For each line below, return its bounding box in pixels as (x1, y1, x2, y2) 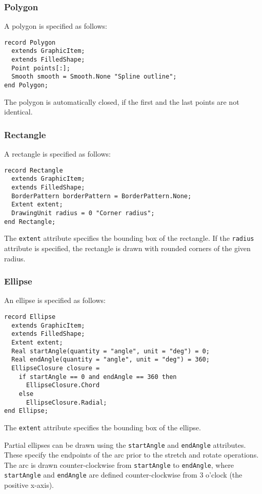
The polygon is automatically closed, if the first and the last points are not (4, 96, 239, 107)
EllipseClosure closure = (11, 364, 100, 372)
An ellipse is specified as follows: (4, 295, 106, 306)
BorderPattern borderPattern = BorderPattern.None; (11, 192, 192, 200)
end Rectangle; (4, 218, 56, 225)
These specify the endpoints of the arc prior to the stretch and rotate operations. (4, 449, 259, 460)
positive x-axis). (4, 480, 54, 490)
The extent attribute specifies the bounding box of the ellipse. (4, 422, 201, 432)
